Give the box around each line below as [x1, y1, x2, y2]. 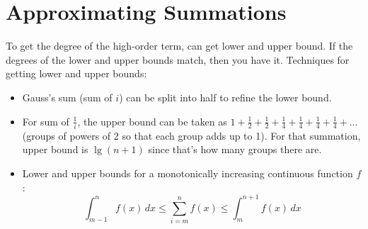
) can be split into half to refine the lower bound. [119, 89, 332, 104]
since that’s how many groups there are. [148, 142, 322, 157]
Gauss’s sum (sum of [22, 89, 113, 104]
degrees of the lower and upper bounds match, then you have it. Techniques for [6, 52, 350, 67]
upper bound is [22, 142, 88, 157]
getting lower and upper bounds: [6, 66, 147, 81]
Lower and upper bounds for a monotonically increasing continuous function [22, 166, 353, 180]
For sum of [22, 113, 69, 128]
